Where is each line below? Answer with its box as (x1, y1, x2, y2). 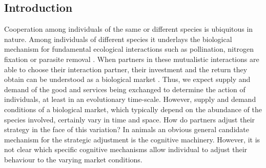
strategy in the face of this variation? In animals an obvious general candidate (4, 124, 249, 135)
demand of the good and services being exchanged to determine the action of (4, 83, 245, 94)
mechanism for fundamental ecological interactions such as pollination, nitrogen (4, 44, 254, 54)
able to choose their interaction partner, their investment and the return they (4, 64, 248, 74)
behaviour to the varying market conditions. (4, 154, 142, 164)
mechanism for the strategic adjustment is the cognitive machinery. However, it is (4, 134, 260, 144)
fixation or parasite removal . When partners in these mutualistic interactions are (4, 53, 259, 64)
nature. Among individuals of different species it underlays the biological (4, 33, 232, 44)
